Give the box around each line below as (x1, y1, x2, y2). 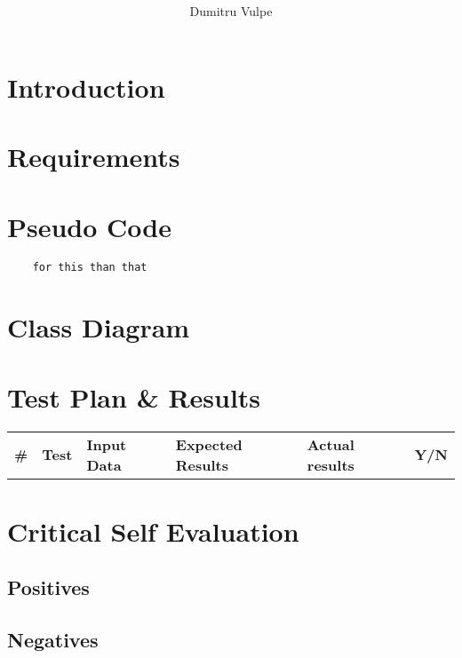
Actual (307, 433, 354, 455)
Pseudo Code (7, 208, 171, 244)
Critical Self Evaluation (7, 512, 299, 549)
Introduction (7, 68, 165, 105)
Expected (175, 433, 243, 455)
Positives (7, 574, 90, 601)
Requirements (7, 139, 180, 175)
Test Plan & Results (7, 378, 261, 415)
